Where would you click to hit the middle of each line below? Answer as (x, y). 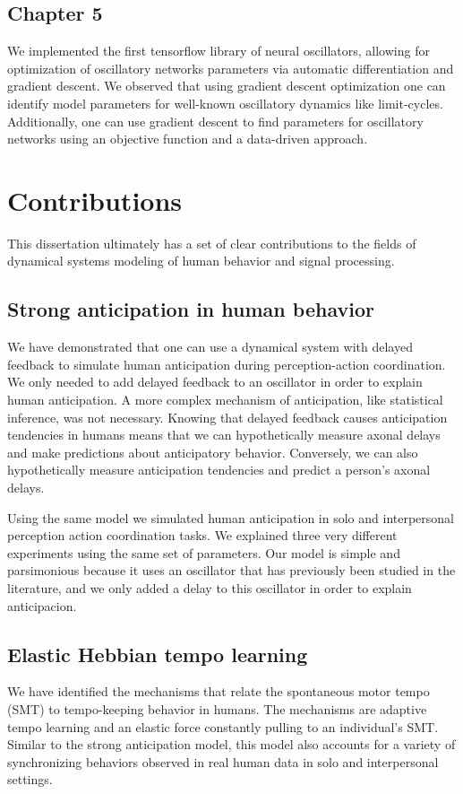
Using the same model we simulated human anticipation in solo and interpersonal (231, 517)
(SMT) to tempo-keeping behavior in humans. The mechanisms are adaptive (217, 708)
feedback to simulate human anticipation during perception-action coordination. (227, 364)
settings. (30, 779)
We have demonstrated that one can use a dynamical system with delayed (210, 347)
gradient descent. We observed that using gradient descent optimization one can (227, 86)
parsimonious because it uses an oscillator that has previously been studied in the (231, 570)
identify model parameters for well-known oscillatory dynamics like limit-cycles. (225, 103)
